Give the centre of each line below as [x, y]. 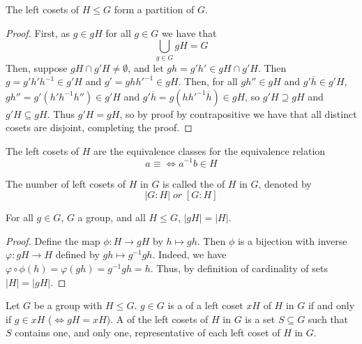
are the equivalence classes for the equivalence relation [210, 150]
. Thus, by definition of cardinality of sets [239, 268]
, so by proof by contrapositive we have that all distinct [238, 113]
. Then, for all [208, 81]
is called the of [194, 183]
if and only [331, 305]
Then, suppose [37, 67]
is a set [260, 319]
